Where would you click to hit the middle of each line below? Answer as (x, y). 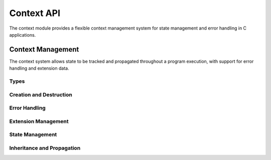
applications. (23, 35)
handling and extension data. (39, 68)
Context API (35, 13)
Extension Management (39, 121)
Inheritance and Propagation (45, 148)
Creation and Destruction (41, 94)
